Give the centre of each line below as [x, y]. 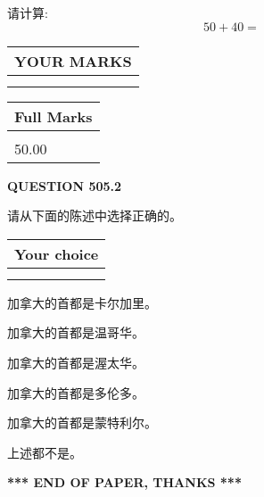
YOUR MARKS [73, 61]
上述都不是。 [45, 452]
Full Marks [54, 116]
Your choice [57, 253]
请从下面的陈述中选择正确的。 [95, 215]
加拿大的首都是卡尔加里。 [82, 302]
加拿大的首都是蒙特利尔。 [82, 422]
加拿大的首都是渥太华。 [76, 362]
